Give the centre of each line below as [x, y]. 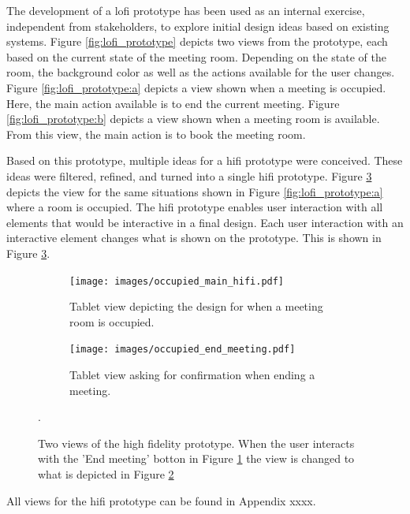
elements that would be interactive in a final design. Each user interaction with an [205, 222]
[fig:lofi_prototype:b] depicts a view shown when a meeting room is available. [193, 119]
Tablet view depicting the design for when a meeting [196, 306]
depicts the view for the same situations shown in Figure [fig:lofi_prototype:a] [195, 191]
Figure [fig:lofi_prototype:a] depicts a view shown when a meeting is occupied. [196, 87]
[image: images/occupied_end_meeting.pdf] [183, 350]
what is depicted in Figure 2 [106, 473]
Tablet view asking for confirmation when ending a [192, 374]
